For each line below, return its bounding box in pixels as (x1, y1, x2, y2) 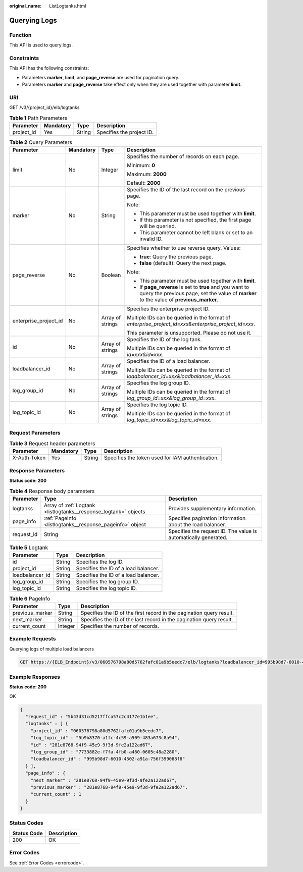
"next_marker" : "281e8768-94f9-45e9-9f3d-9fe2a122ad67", (30, 777, 177, 783)
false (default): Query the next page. (139, 260, 227, 267)
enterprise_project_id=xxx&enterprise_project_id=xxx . (127, 320, 256, 328)
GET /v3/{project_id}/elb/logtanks (9, 104, 80, 111)
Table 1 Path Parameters (9, 114, 68, 121)
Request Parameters (9, 429, 61, 436)
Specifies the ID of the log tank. (127, 336, 202, 343)
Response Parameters (9, 467, 65, 474)
